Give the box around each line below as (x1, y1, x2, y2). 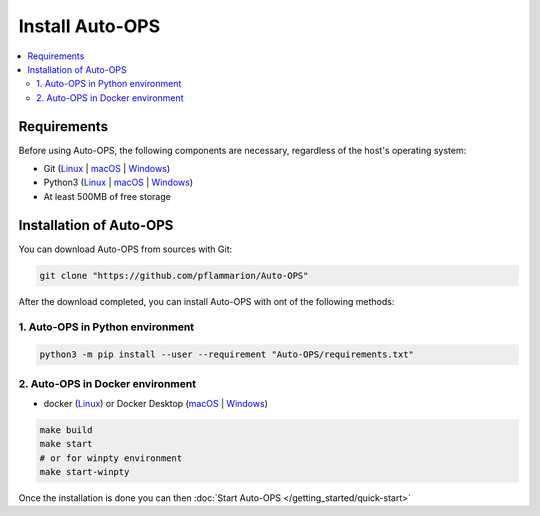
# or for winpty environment (39, 452, 183, 464)
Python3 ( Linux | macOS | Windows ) (43, 176, 194, 189)
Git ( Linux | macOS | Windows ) (43, 163, 170, 175)
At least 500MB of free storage (43, 190, 172, 202)
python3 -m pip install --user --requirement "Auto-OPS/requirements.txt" (39, 349, 415, 360)
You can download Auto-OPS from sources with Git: (18, 243, 233, 255)
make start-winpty (39, 466, 130, 478)
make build (39, 424, 93, 435)
